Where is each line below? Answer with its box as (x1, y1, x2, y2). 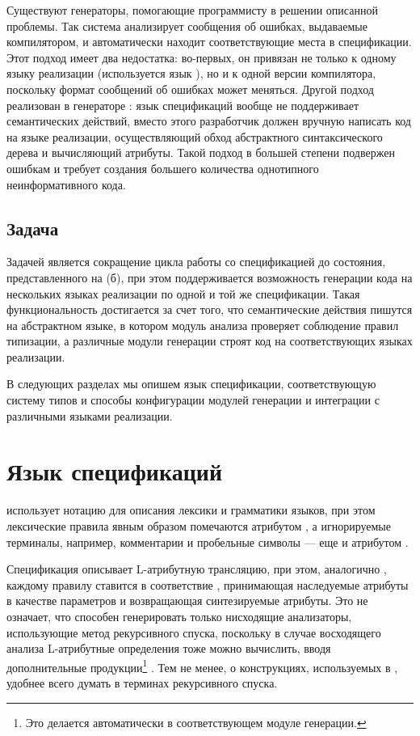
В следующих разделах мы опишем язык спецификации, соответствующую (6, 375, 376, 392)
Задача (6, 215, 59, 240)
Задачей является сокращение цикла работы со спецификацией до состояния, (6, 253, 386, 270)
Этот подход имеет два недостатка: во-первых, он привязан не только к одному (6, 49, 397, 66)
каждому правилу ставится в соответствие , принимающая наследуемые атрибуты (6, 576, 409, 593)
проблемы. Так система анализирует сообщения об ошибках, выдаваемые (6, 17, 367, 34)
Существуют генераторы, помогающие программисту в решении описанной (6, 2, 378, 18)
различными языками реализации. (6, 407, 173, 424)
